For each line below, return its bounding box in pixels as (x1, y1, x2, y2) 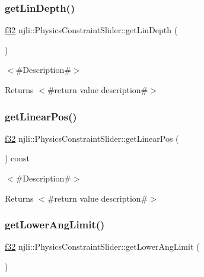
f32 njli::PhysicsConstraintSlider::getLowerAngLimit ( (5, 240, 200, 253)
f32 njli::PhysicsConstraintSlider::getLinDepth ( (5, 24, 178, 36)
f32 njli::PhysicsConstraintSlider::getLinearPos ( (5, 132, 179, 144)
